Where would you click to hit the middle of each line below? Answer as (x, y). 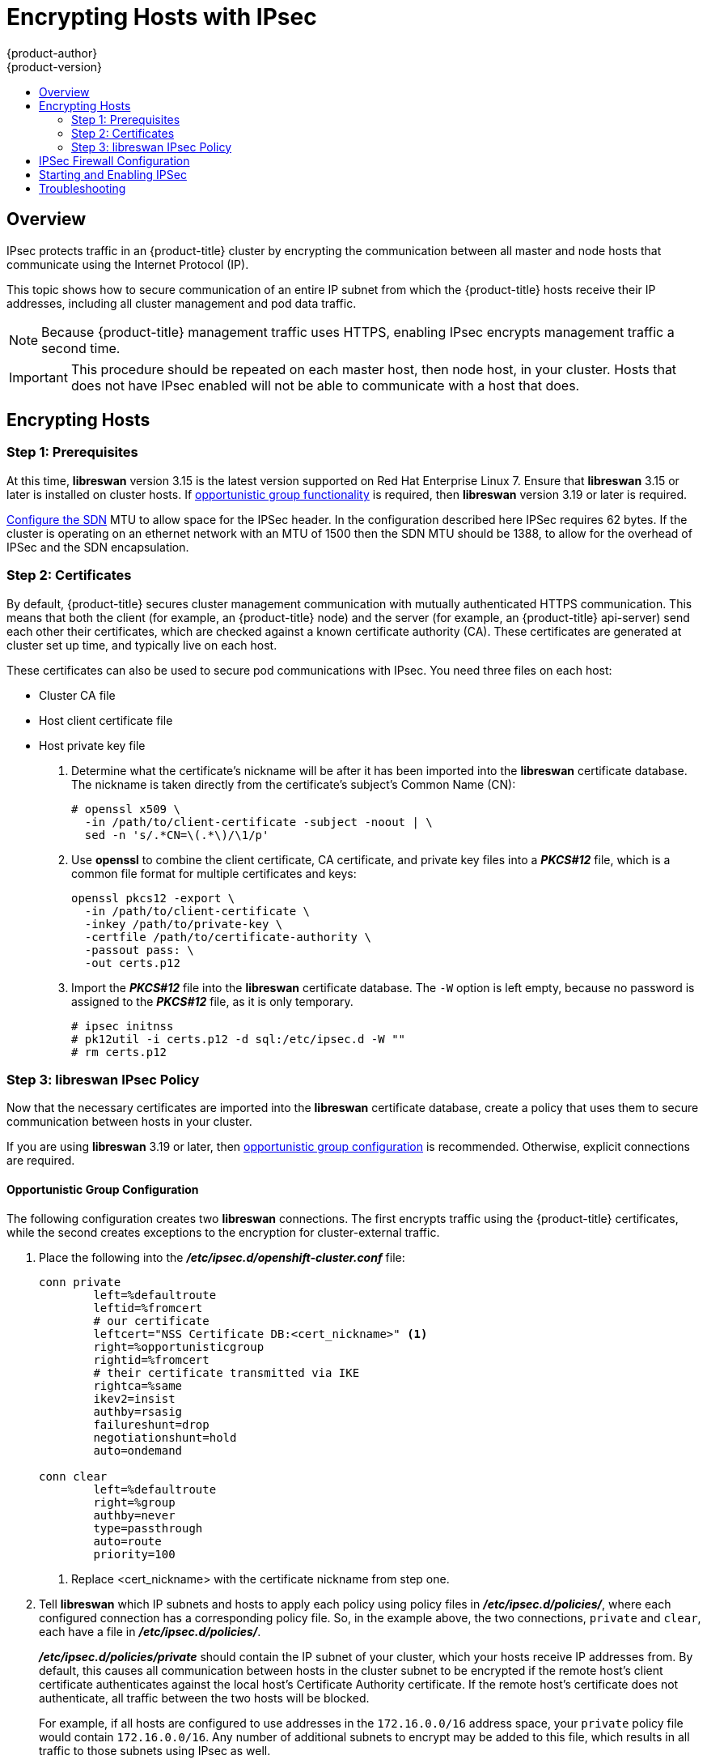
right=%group (134, 1502)
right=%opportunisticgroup (179, 1346)
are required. (41, 1161)
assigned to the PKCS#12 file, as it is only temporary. (212, 1001)
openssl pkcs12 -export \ (153, 898)
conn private (80, 1282)
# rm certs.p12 (119, 1052)
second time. (81, 348)
